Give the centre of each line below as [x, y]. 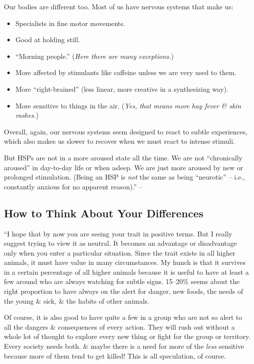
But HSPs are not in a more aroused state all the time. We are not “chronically [123, 157]
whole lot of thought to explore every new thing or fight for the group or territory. [127, 336]
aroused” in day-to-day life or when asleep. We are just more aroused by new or [124, 167]
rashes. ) [27, 115]
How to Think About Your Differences [104, 213]
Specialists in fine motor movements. [70, 23]
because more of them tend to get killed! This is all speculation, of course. [115, 355]
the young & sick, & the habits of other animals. [77, 300]
